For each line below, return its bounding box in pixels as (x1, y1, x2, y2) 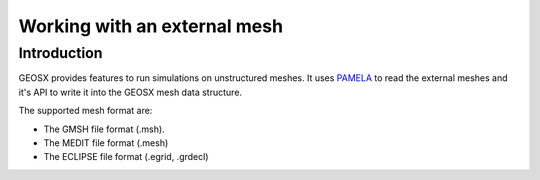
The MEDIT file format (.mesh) (43, 136, 169, 149)
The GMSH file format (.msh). (43, 123, 165, 135)
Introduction (18, 44, 103, 62)
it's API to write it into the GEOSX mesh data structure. (18, 86, 243, 98)
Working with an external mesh (18, 15, 284, 37)
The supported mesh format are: (18, 105, 153, 117)
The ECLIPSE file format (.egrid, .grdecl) (43, 151, 209, 163)
